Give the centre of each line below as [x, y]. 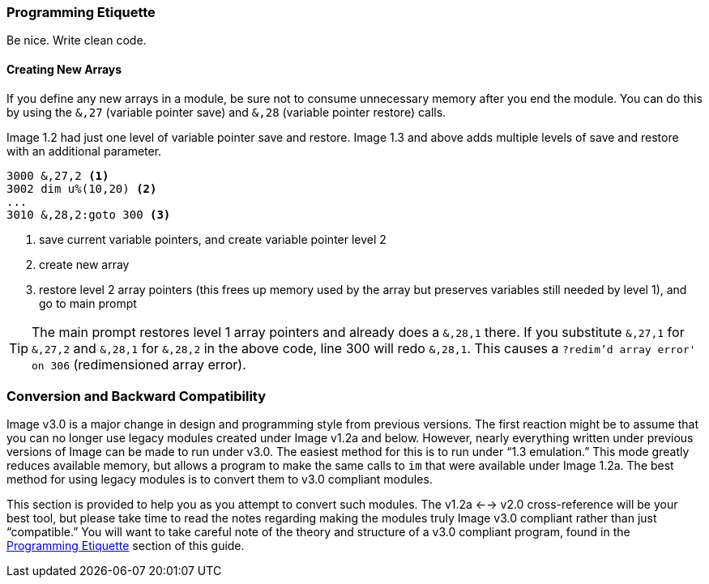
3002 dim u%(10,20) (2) [82, 188]
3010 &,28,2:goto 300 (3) [89, 214]
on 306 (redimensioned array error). [139, 364]
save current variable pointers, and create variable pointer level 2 [213, 239]
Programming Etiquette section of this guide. [126, 546]
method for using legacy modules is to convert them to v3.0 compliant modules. [220, 480]
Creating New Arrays [64, 69]
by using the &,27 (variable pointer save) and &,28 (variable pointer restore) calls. [226, 112]
